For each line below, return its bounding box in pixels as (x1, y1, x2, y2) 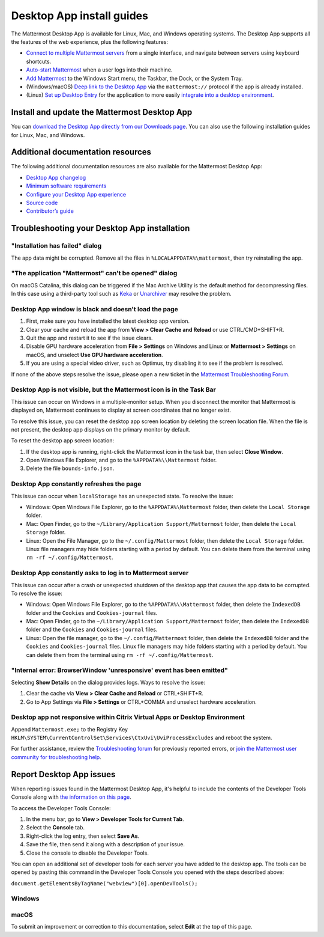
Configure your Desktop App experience (26, 191, 126, 198)
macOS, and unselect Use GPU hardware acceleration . (26, 351, 163, 358)
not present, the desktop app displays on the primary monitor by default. (11, 426, 191, 433)
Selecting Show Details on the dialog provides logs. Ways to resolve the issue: (11, 679, 206, 686)
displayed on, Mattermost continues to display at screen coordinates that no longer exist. (11, 406, 231, 414)
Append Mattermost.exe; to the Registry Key (11, 725, 128, 733)
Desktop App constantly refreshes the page (11, 480, 142, 488)
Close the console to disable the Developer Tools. (26, 849, 149, 856)
